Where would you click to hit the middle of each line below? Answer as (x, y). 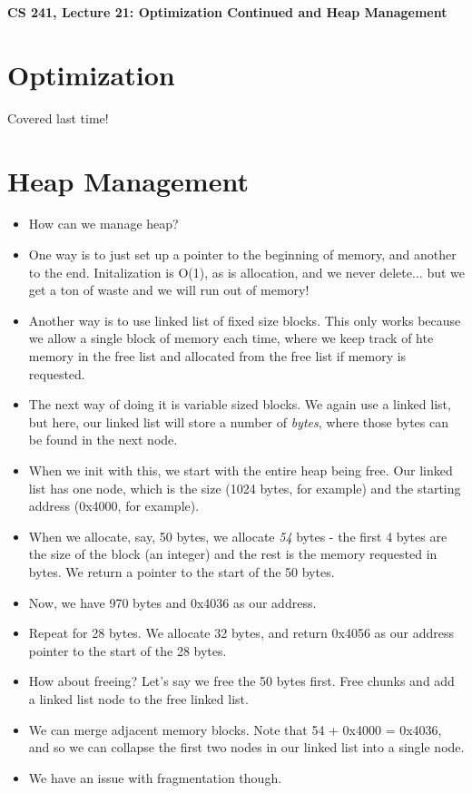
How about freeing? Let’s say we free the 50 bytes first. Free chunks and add (241, 681)
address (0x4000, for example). (114, 506)
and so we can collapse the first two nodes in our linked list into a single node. (246, 747)
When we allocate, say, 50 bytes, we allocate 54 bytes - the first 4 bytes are (238, 536)
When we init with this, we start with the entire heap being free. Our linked (241, 470)
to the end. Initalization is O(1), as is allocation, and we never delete (220, 272)
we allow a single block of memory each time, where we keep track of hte (231, 338)
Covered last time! (58, 117)
